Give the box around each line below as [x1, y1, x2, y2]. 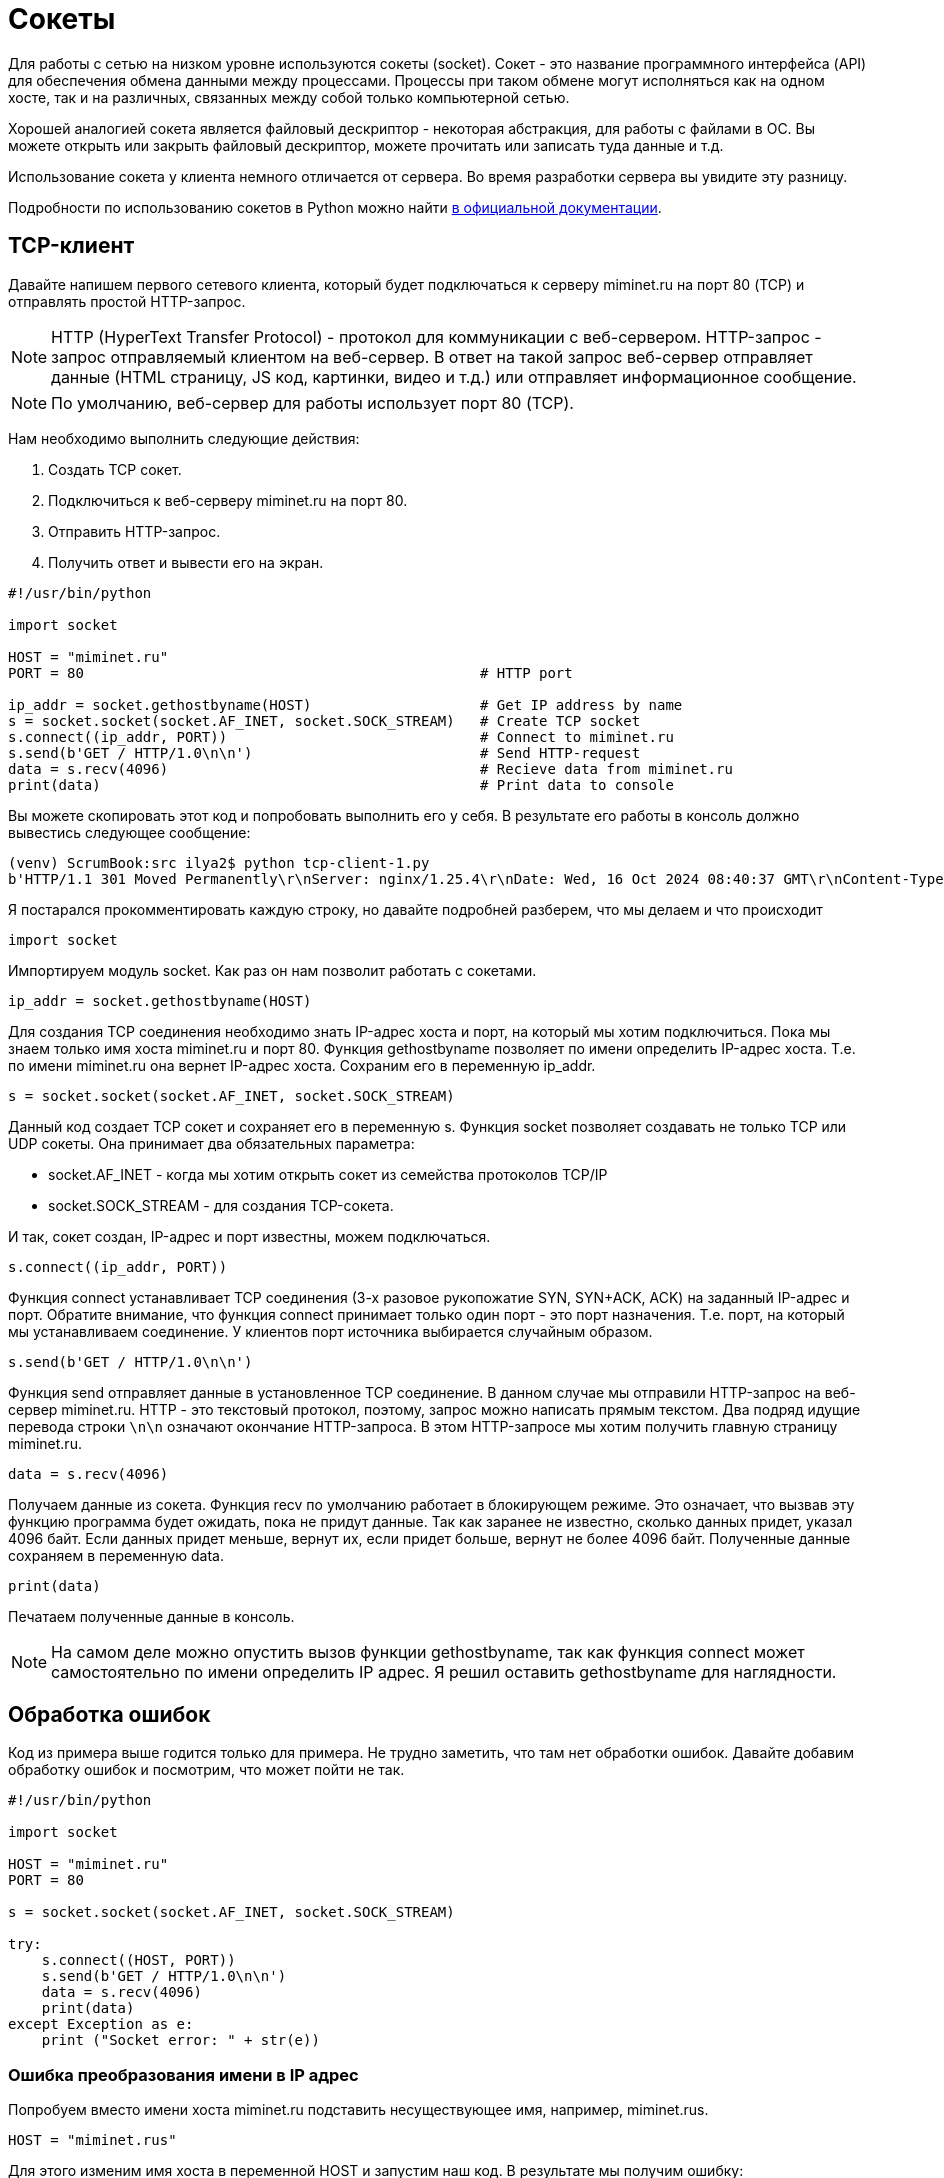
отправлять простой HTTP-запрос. [8, 292, 246, 310]
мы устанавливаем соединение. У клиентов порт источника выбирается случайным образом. [8, 1322, 653, 1340]
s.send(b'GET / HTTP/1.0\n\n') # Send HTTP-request [8, 744, 641, 761]
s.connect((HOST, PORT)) [41, 1952, 236, 1969]
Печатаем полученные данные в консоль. [8, 1607, 295, 1625]
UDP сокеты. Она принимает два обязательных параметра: [8, 1134, 415, 1152]
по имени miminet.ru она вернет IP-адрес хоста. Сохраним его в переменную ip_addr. [8, 1056, 596, 1074]
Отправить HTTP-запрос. [48, 522, 221, 540]
